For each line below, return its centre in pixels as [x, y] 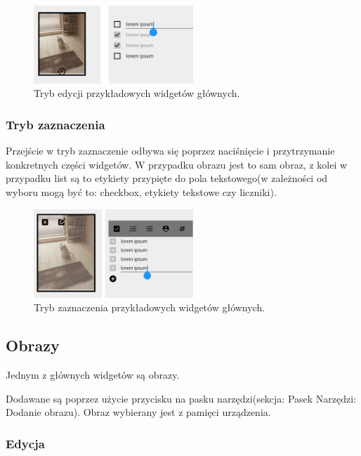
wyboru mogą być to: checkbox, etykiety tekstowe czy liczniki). [141, 192]
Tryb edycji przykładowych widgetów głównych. [137, 93]
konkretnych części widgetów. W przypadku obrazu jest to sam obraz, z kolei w [177, 164]
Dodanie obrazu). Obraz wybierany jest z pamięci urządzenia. [138, 412]
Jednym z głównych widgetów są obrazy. [93, 375]
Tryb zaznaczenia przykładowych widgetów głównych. [150, 307]
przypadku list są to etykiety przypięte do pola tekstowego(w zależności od [167, 178]
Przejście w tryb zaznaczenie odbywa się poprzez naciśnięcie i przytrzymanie [170, 151]
